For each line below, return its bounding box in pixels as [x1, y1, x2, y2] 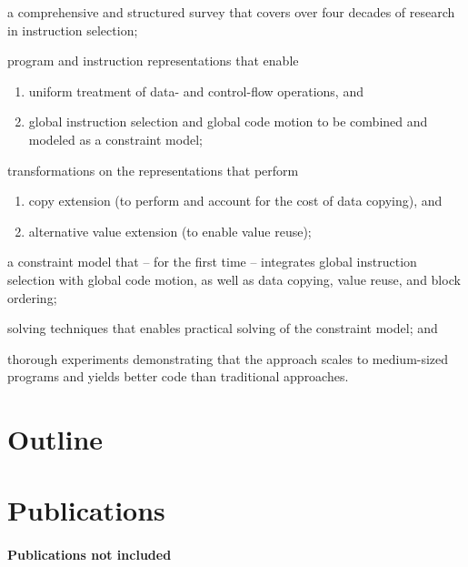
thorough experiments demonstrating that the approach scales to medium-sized [7, 349, 449, 368]
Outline [7, 420, 104, 458]
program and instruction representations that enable [7, 51, 299, 70]
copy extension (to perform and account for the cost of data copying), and [28, 191, 443, 210]
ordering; [7, 288, 57, 307]
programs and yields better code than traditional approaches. [7, 367, 349, 386]
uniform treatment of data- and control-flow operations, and [28, 81, 363, 100]
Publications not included [7, 545, 172, 564]
